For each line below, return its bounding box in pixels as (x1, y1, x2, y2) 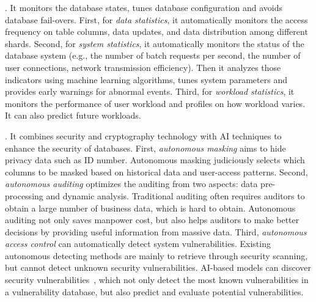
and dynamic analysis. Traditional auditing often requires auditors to (46, 189, 305, 202)
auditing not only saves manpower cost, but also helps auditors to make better (5, 213, 299, 226)
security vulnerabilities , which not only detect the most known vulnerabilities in (5, 273, 309, 286)
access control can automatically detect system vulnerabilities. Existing (5, 237, 271, 250)
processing (5, 189, 43, 202)
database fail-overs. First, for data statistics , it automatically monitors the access (5, 13, 308, 26)
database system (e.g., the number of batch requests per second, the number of (5, 49, 301, 62)
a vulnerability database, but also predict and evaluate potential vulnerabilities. (5, 285, 304, 298)
